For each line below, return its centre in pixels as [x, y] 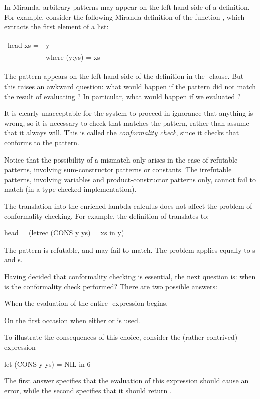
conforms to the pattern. [42, 143]
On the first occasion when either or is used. [72, 320]
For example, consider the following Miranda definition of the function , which [124, 16]
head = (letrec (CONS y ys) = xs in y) [64, 233]
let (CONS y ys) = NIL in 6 [47, 364]
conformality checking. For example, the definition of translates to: [107, 216]
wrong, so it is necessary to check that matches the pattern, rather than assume [127, 123]
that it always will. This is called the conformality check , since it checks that [122, 133]
